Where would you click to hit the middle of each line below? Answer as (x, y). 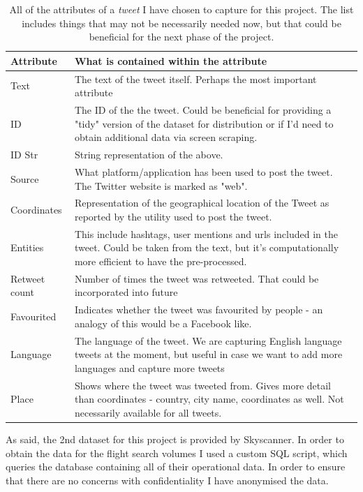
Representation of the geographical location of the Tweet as (202, 203)
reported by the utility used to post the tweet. (173, 216)
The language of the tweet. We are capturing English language (208, 340)
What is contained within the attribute (171, 60)
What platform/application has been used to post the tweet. (203, 171)
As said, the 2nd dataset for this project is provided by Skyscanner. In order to (175, 439)
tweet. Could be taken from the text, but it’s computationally (207, 247)
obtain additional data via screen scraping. (166, 137)
